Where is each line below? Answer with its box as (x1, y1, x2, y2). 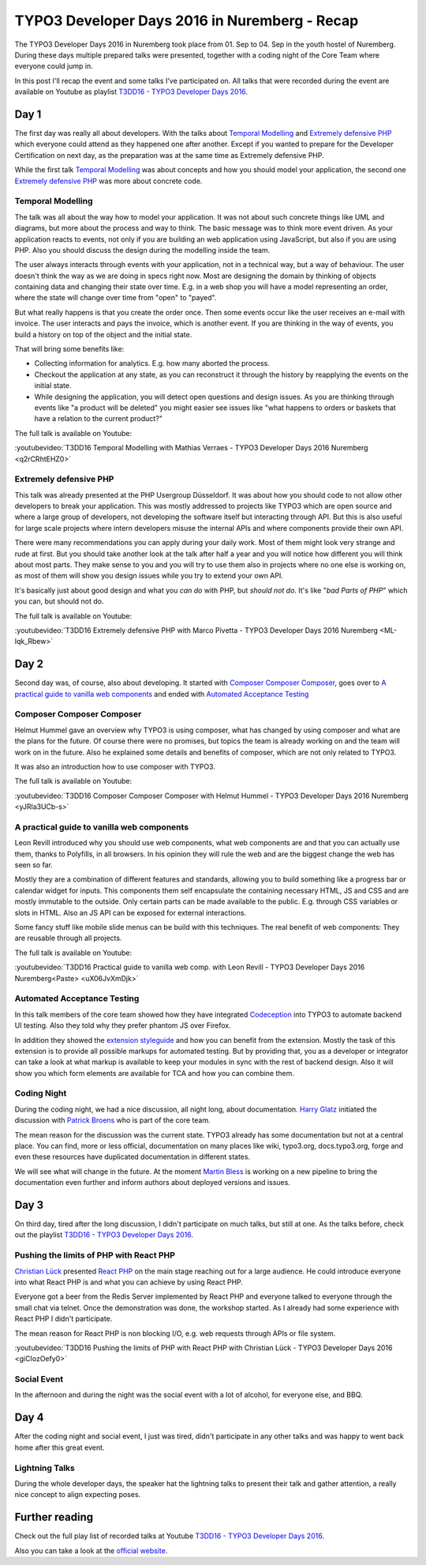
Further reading (14, 1510, 94, 1524)
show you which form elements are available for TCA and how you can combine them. (14, 1068, 295, 1078)
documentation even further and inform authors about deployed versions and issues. (14, 1178, 291, 1187)
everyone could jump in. (14, 62, 94, 71)
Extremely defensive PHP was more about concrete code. (14, 176, 203, 186)
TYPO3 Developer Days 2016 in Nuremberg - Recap (14, 12, 359, 29)
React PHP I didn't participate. (14, 1314, 113, 1323)
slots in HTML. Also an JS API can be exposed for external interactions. (14, 908, 247, 917)
